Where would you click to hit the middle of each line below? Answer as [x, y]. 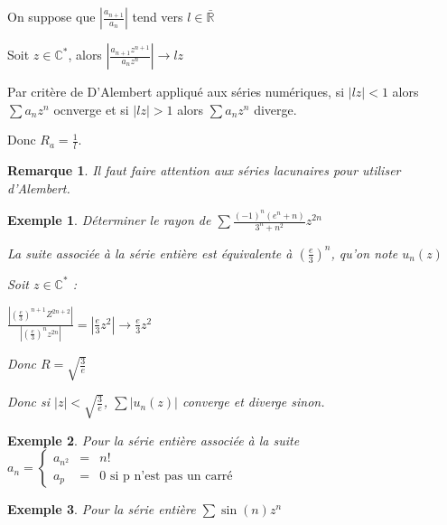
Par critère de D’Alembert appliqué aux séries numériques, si [176, 91]
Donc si [29, 402]
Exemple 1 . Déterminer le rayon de [109, 220]
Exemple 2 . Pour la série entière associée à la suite [154, 440]
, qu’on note [364, 253]
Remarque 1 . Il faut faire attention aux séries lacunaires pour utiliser [204, 170]
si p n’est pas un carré [172, 476]
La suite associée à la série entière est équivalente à [150, 253]
